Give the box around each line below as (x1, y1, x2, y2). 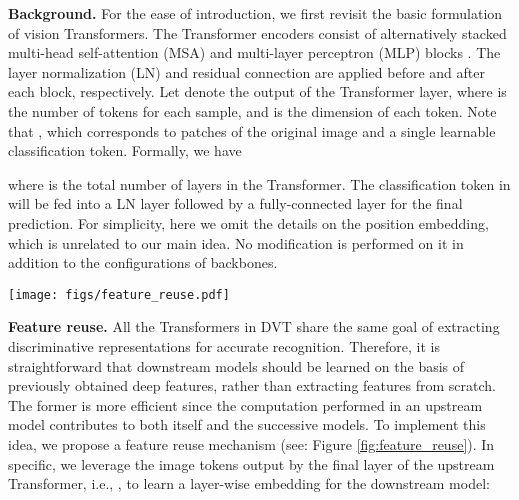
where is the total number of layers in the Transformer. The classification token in (8, 173, 511, 194)
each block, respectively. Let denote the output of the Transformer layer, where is (8, 81, 507, 102)
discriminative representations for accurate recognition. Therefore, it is (8, 335, 440, 356)
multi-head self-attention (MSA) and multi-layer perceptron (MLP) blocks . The (8, 42, 501, 63)
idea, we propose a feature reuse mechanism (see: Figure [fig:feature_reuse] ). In (8, 433, 495, 454)
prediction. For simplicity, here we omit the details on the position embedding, (8, 212, 489, 233)
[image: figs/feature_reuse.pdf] (8, 287, 230, 302)
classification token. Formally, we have (8, 140, 242, 161)
